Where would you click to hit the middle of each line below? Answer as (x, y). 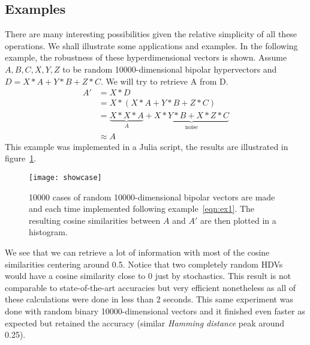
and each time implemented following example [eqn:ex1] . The (142, 208)
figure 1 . (21, 158)
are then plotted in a (238, 220)
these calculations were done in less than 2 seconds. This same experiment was (149, 299)
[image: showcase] (65, 177)
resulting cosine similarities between (95, 220)
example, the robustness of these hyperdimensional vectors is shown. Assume (146, 57)
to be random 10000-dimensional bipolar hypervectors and (170, 69)
